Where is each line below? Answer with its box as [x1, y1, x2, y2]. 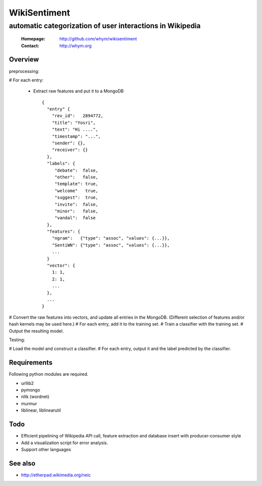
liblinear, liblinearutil [21, 407, 61, 413]
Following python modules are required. [9, 371, 89, 377]
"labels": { [47, 161, 75, 166]
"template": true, [54, 181, 98, 187]
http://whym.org [59, 43, 92, 49]
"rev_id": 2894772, [51, 113, 104, 119]
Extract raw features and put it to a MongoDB [33, 88, 124, 94]
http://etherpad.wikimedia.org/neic [21, 472, 91, 478]
